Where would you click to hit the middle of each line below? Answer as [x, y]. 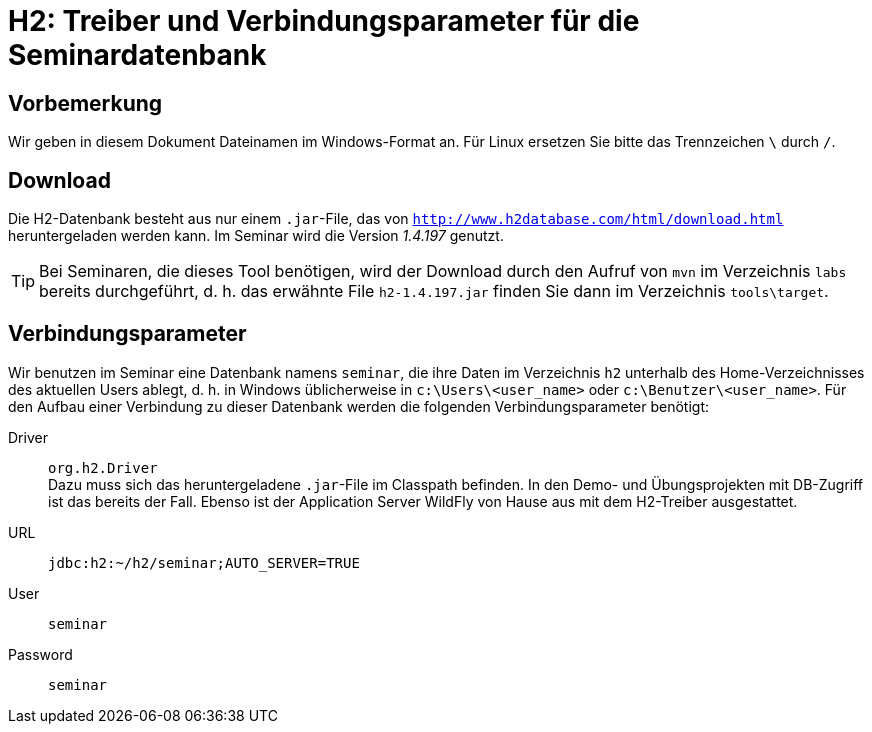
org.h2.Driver [103, 467]
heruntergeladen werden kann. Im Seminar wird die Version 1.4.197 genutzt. [256, 236]
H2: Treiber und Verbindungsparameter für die [324, 21]
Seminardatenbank [137, 55]
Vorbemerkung [85, 103]
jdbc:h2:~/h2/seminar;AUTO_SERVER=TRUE [204, 562]
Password [40, 654]
